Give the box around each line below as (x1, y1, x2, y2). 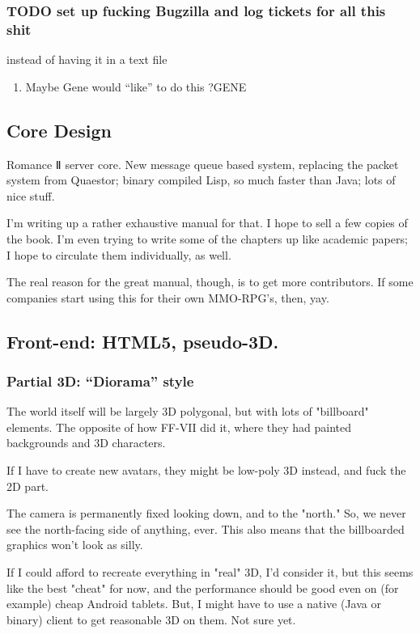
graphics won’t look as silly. (6, 536, 143, 553)
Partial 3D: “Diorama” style (6, 370, 194, 391)
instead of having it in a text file (6, 51, 168, 68)
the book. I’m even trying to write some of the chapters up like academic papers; (6, 230, 408, 247)
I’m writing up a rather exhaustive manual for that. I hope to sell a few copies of (6, 214, 408, 231)
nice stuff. (6, 187, 55, 204)
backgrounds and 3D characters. (6, 434, 166, 451)
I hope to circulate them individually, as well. (6, 246, 231, 263)
